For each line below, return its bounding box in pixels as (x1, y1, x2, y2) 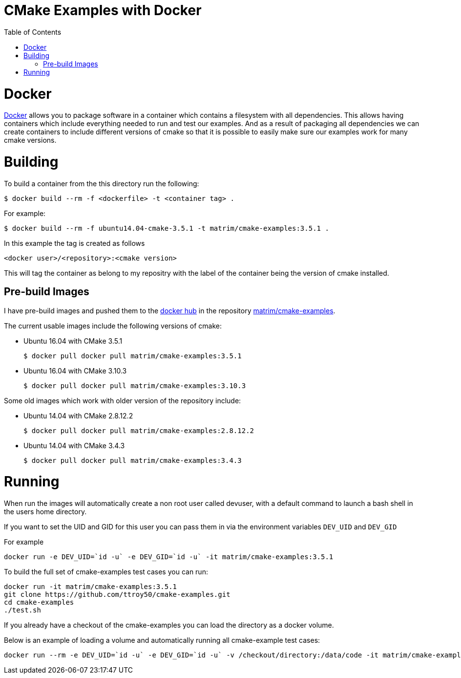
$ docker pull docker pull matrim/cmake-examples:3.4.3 (23, 456, 242, 464)
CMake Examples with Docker (4, 2, 202, 19)
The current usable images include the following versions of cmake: (4, 321, 222, 330)
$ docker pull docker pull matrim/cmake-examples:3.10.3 (23, 381, 246, 390)
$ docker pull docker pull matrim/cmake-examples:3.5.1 (23, 351, 242, 360)
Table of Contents (4, 27, 62, 36)
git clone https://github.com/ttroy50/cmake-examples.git (4, 591, 230, 599)
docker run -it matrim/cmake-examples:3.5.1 (4, 583, 177, 591)
